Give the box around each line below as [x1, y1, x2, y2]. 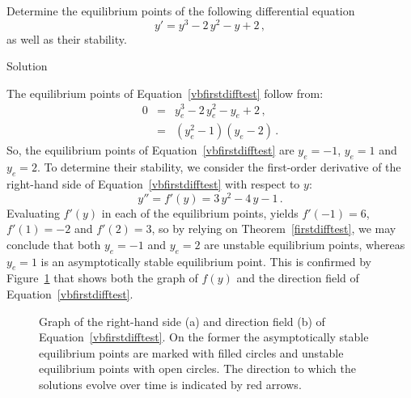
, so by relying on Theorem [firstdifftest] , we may [151, 220, 396, 237]
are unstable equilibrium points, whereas [204, 235, 405, 252]
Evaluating [6, 204, 60, 221]
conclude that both [6, 235, 101, 252]
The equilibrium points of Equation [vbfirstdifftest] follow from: [6, 84, 324, 101]
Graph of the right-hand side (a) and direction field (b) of [39, 312, 325, 329]
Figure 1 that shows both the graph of [6, 269, 198, 286]
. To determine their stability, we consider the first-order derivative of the [36, 159, 401, 176]
